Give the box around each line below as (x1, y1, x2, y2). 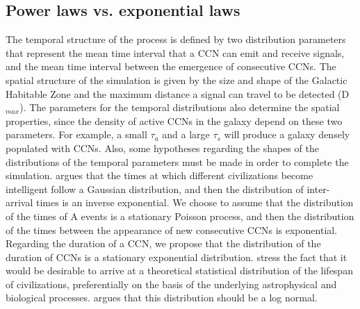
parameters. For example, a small (6, 127, 147, 142)
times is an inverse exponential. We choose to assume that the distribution (36, 195, 354, 210)
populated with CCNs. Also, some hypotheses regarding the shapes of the (6, 140, 319, 155)
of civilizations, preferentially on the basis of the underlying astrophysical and (6, 276, 337, 291)
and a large (162, 127, 210, 142)
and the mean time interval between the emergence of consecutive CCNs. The (6, 59, 336, 74)
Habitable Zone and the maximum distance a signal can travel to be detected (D (6, 86, 350, 101)
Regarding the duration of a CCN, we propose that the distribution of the (6, 236, 321, 251)
